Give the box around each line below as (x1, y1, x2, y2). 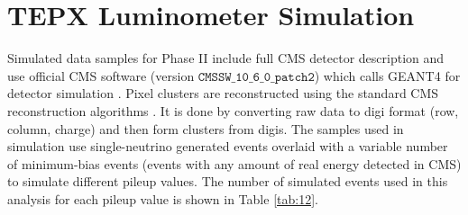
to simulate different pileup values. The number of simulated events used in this (7, 172, 448, 191)
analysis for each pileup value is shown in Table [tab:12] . (7, 189, 318, 208)
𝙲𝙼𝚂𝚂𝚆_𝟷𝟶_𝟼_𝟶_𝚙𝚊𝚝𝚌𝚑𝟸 (197, 70, 315, 84)
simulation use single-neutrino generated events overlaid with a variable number (7, 137, 448, 156)
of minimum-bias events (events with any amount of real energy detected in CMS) (7, 154, 462, 173)
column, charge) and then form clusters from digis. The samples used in (7, 119, 404, 138)
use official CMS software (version (7, 66, 195, 85)
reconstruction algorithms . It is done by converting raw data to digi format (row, (7, 101, 459, 120)
